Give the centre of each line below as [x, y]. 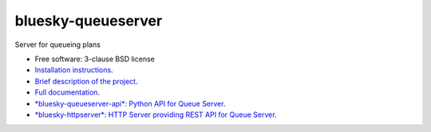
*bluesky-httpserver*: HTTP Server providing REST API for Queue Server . [156, 115]
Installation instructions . [74, 70]
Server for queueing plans [58, 45]
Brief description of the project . [86, 81]
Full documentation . [67, 92]
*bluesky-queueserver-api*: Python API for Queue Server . [130, 103]
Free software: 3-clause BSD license [95, 59]
